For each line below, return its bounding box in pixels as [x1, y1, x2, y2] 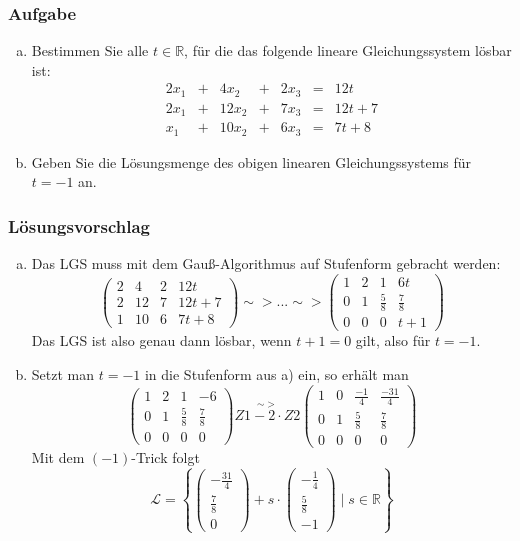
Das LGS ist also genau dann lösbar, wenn [31, 330, 292, 351]
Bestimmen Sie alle [31, 40, 149, 61]
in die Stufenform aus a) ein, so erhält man [144, 363, 409, 384]
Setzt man [31, 363, 95, 384]
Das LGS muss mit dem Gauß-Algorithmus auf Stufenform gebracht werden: [31, 253, 501, 274]
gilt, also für [355, 330, 431, 351]
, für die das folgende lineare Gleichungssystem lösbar [184, 40, 512, 61]
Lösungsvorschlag [8, 213, 150, 238]
